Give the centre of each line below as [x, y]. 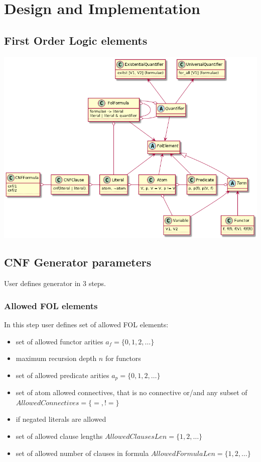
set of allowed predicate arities [62, 375]
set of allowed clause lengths [59, 436]
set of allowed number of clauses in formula [82, 453]
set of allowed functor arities [59, 341]
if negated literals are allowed [61, 419]
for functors [123, 358]
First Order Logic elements [76, 40]
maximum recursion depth [56, 358]
